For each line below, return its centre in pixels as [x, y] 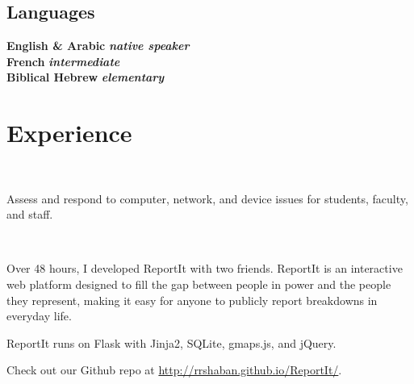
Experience [69, 133]
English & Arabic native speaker [98, 46]
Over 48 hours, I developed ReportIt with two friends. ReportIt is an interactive [205, 268]
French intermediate [63, 61]
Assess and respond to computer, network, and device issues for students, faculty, [207, 198]
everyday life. [39, 316]
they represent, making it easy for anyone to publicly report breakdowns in [192, 300]
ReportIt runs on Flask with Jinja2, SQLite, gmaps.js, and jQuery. [171, 342]
